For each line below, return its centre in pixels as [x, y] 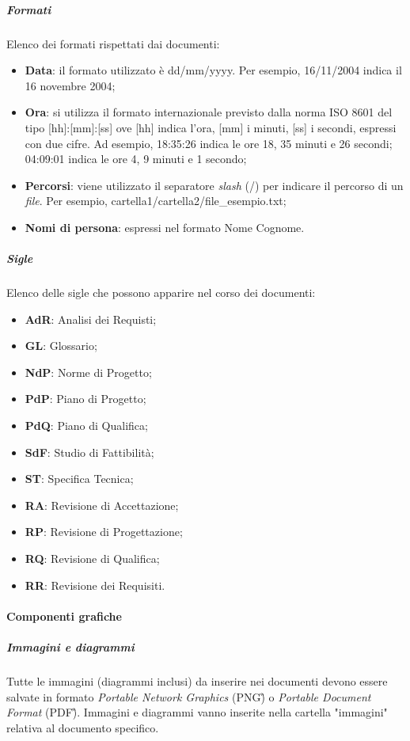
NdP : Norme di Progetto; [88, 372]
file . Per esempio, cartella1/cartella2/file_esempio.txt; [156, 201]
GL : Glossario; [61, 346]
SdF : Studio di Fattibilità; [89, 452]
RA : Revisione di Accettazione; [102, 505]
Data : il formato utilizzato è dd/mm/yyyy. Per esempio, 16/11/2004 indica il [213, 70]
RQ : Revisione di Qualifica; [92, 558]
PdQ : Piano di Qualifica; [86, 426]
